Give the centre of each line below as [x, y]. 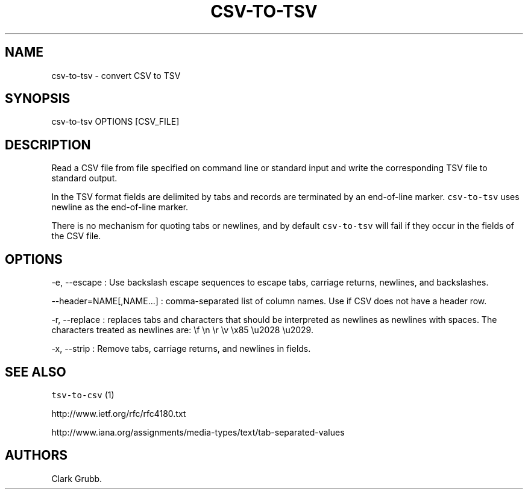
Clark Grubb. [77, 478]
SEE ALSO [36, 372]
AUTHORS [36, 455]
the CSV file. [76, 236]
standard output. [84, 178]
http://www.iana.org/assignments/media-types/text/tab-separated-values [198, 432]
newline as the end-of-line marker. [120, 207]
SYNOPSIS [38, 99]
